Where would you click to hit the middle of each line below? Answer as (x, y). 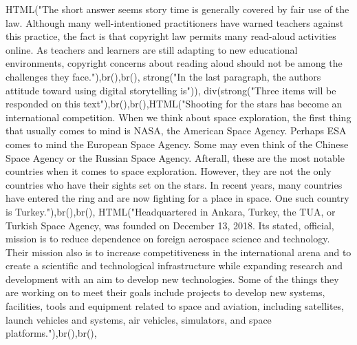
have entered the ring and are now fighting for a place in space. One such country (177, 198)
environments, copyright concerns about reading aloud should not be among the (174, 63)
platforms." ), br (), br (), (51, 333)
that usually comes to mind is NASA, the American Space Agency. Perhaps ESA (176, 130)
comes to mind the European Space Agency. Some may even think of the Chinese (177, 144)
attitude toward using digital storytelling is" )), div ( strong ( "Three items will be (171, 90)
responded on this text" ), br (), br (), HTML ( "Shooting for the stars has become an (174, 104)
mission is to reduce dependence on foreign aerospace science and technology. (168, 239)
